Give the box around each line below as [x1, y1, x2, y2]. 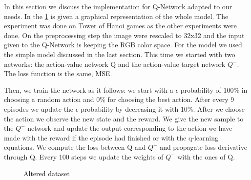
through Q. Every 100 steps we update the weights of [4, 151, 164, 161]
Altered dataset [23, 168, 70, 178]
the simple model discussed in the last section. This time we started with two [4, 49, 235, 59]
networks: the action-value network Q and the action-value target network [4, 59, 226, 69]
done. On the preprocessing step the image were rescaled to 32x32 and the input [4, 30, 245, 40]
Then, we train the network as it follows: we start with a [4, 84, 173, 95]
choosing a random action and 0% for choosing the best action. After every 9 [4, 94, 234, 104]
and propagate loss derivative [160, 142, 247, 152]
